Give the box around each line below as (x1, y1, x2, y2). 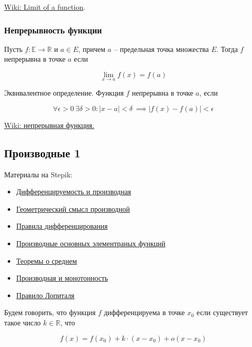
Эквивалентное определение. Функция (4, 87, 124, 98)
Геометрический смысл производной (16, 203, 130, 214)
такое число (4, 317, 41, 327)
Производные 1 (4, 144, 81, 160)
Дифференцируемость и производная (16, 186, 131, 197)
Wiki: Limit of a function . (4, 2, 86, 12)
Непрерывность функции (4, 23, 102, 36)
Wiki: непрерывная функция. (4, 119, 94, 130)
